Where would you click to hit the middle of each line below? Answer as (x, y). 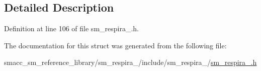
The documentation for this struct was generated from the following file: (115, 45)
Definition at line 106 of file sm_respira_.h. (72, 28)
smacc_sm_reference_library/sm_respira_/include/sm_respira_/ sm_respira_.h (130, 62)
